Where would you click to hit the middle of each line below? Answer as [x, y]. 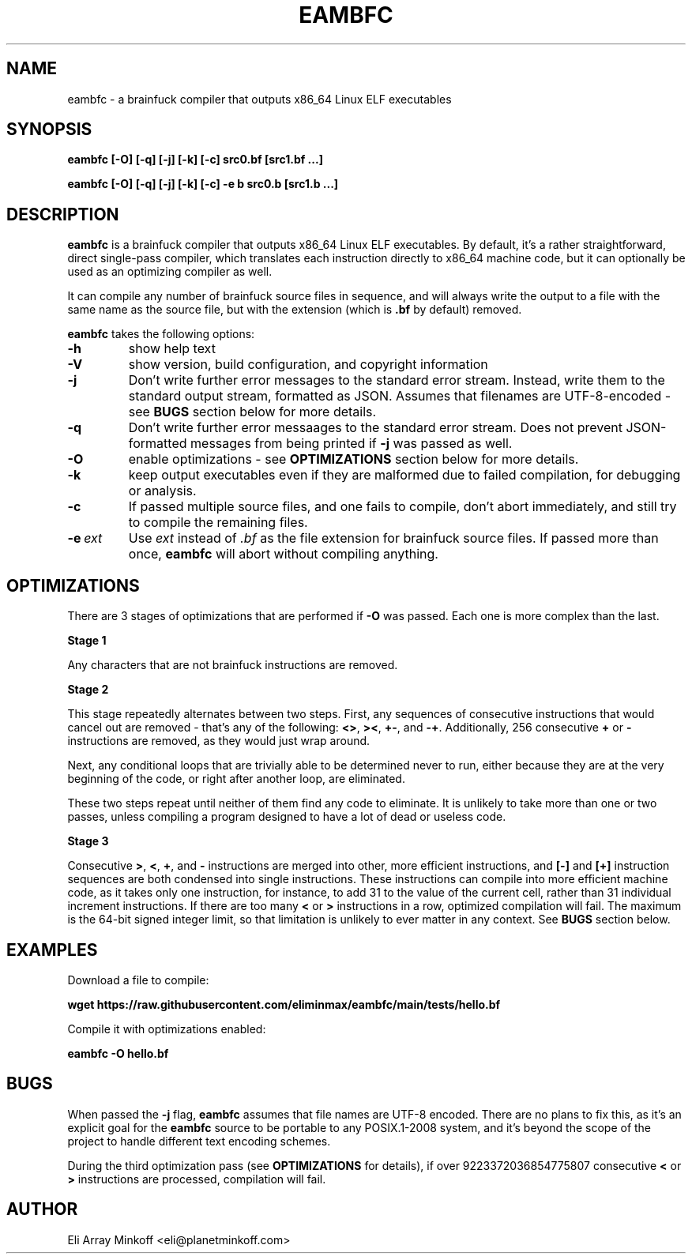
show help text [172, 349]
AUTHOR [42, 1209]
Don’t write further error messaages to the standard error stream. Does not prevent [375, 428]
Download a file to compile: [138, 980]
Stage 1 [87, 641]
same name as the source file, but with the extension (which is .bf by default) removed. [295, 310]
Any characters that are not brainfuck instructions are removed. [233, 665]
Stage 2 [88, 690]
